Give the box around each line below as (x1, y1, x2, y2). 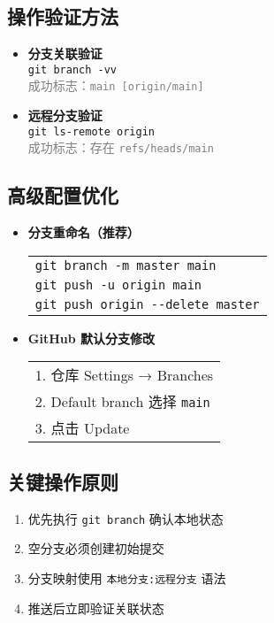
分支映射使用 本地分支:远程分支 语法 (27, 568, 226, 587)
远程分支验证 (27, 106, 103, 125)
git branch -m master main (34, 258, 217, 273)
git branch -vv (27, 63, 118, 76)
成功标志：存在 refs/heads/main (27, 138, 214, 157)
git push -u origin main (34, 277, 202, 292)
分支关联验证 (27, 44, 103, 63)
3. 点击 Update (34, 418, 130, 439)
